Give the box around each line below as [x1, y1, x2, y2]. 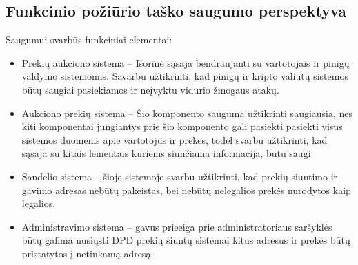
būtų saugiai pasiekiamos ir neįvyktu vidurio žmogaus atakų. [21, 82, 279, 96]
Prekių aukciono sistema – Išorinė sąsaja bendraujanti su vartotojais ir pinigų [21, 55, 350, 70]
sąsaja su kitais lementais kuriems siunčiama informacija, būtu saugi [21, 146, 311, 160]
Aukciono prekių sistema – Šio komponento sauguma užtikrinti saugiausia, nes [21, 105, 353, 120]
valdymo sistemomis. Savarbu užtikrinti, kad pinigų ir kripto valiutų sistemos [21, 69, 348, 83]
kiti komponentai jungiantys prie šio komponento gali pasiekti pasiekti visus [21, 119, 343, 134]
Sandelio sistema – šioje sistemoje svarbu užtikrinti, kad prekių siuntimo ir [21, 169, 338, 183]
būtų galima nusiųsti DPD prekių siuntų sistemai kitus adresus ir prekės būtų [21, 233, 350, 247]
